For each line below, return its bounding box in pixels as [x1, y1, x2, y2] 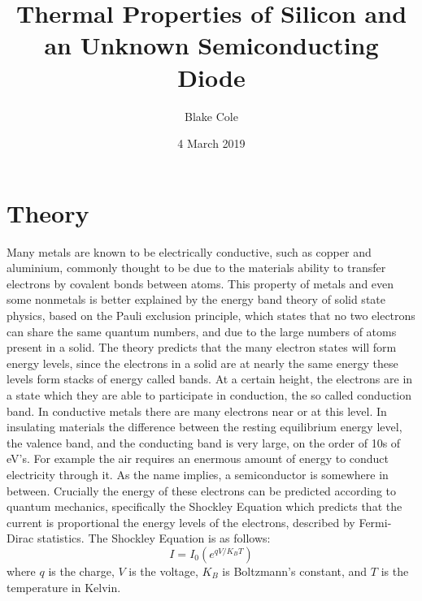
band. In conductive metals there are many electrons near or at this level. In [7, 402, 387, 419]
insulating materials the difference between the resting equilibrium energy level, [7, 418, 402, 435]
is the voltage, [128, 562, 198, 579]
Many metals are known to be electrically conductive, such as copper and [7, 243, 372, 260]
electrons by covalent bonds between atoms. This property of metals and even [7, 275, 394, 292]
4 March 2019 [177, 135, 246, 152]
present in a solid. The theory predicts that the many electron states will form [7, 339, 397, 356]
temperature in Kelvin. [7, 578, 121, 595]
